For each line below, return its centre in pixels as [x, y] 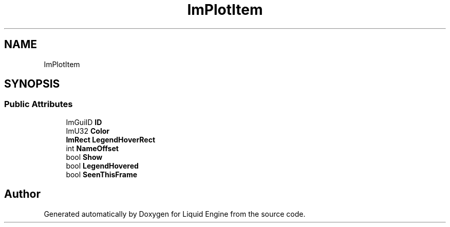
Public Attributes [39, 104]
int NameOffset [92, 148]
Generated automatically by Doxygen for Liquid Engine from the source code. [175, 214]
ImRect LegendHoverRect [111, 139]
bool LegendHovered [102, 166]
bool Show [84, 157]
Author [22, 194]
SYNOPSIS [32, 84]
